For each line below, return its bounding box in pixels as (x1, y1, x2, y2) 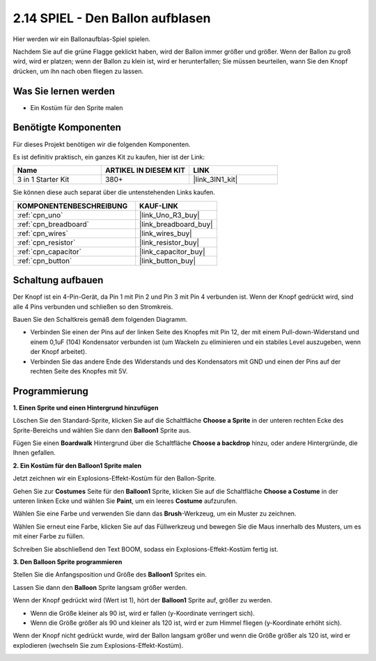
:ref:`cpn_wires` (17, 228, 69, 238)
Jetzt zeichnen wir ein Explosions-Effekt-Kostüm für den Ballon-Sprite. (13, 474, 217, 483)
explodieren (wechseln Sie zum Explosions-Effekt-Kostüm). (13, 641, 184, 649)
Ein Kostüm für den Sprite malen (30, 103, 123, 111)
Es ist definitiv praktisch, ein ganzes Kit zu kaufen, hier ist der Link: (13, 153, 205, 161)
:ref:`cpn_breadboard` (17, 219, 90, 229)
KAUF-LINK (139, 201, 179, 210)
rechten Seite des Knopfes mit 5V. (30, 366, 128, 375)
